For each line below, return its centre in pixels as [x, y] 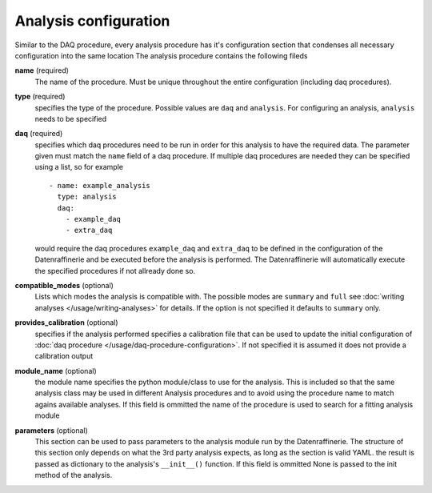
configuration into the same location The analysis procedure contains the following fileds [161, 55]
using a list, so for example [79, 167]
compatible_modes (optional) [64, 285]
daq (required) [39, 134]
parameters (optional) [51, 430]
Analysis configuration [92, 21]
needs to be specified [71, 118]
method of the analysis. [74, 475]
